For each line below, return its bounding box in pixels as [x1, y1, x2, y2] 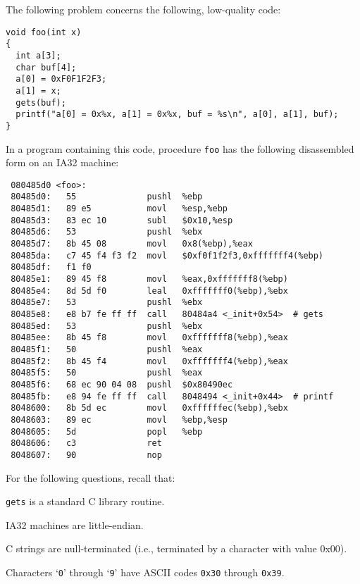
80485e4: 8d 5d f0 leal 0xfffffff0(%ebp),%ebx [11, 285, 288, 296]
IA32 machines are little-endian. [6, 517, 144, 532]
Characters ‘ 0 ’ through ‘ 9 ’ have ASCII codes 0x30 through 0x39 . [6, 564, 285, 579]
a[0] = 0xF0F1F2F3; [15, 74, 107, 85]
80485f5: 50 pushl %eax [11, 368, 203, 378]
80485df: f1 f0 [11, 262, 92, 273]
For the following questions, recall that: [6, 470, 175, 485]
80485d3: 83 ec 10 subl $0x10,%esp [11, 215, 233, 225]
